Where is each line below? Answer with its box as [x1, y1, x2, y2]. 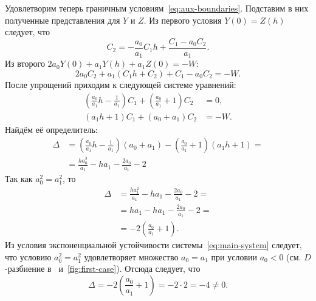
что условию [5, 250, 52, 263]
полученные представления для [5, 13, 120, 26]
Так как [5, 172, 33, 185]
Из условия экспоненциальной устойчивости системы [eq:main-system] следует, [5, 238, 302, 251]
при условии [211, 250, 258, 263]
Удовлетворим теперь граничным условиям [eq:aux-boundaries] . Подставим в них [5, 2, 309, 14]
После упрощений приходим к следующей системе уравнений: [5, 78, 236, 90]
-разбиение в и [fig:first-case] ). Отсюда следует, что [5, 262, 201, 275]
